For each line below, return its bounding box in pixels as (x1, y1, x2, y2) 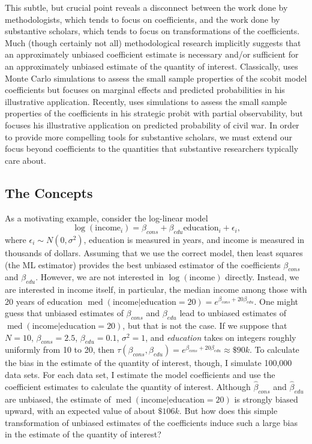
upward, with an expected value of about (5, 404, 155, 417)
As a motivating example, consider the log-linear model (5, 211, 208, 224)
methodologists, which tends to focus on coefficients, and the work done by (5, 13, 280, 25)
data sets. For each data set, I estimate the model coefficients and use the (5, 368, 275, 381)
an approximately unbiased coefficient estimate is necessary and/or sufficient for (5, 48, 299, 61)
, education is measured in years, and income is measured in (83, 233, 305, 245)
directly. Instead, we (225, 271, 299, 283)
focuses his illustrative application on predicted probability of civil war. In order (5, 118, 299, 131)
